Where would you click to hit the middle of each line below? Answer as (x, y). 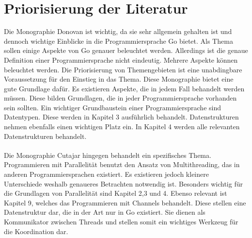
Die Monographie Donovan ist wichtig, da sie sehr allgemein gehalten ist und (118, 31)
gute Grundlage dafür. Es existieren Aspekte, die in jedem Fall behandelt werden (124, 88)
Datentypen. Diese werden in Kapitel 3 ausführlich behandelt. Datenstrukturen (121, 117)
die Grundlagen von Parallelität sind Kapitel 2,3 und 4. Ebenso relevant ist (116, 193)
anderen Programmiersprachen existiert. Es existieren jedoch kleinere (106, 174)
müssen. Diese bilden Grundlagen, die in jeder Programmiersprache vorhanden (120, 98)
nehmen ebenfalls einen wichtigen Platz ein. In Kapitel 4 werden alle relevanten (122, 127)
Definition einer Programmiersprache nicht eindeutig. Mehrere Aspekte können (121, 59)
